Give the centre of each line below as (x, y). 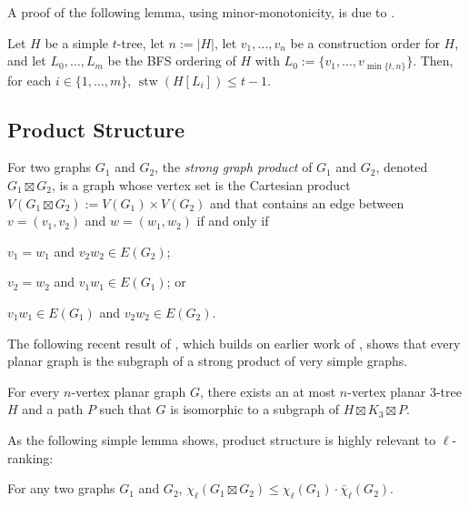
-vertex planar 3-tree (404, 391)
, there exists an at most (268, 391)
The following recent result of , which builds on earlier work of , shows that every (234, 343)
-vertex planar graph (129, 391)
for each (30, 80)
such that (125, 409)
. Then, (433, 61)
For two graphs (50, 167)
